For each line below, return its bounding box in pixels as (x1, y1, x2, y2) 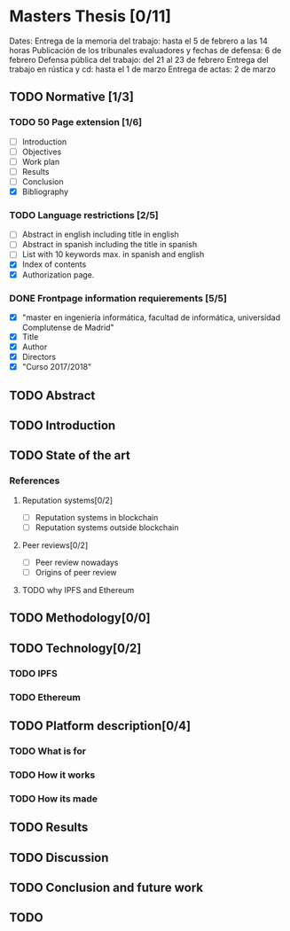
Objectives (21, 146, 62, 157)
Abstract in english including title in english (21, 229, 179, 240)
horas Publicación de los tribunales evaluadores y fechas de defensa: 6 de (9, 44, 282, 55)
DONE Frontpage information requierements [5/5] (9, 292, 228, 304)
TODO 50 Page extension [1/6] (9, 116, 143, 129)
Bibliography (21, 186, 69, 197)
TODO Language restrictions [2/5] (9, 208, 160, 221)
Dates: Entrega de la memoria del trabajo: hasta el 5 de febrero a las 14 (9, 35, 268, 46)
